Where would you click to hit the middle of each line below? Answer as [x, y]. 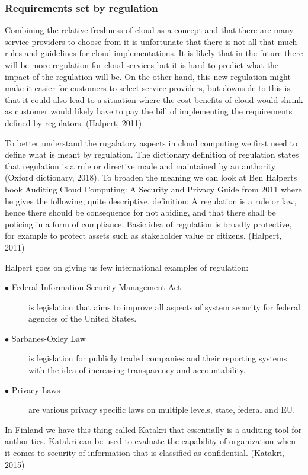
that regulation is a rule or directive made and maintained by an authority [140, 166]
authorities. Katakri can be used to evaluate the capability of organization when [150, 441]
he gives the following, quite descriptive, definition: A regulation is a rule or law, [151, 200]
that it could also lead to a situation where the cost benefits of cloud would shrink [154, 99]
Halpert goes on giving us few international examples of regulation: [127, 267]
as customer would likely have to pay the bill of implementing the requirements [149, 111]
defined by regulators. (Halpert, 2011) [73, 122]
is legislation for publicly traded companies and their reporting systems [158, 358]
